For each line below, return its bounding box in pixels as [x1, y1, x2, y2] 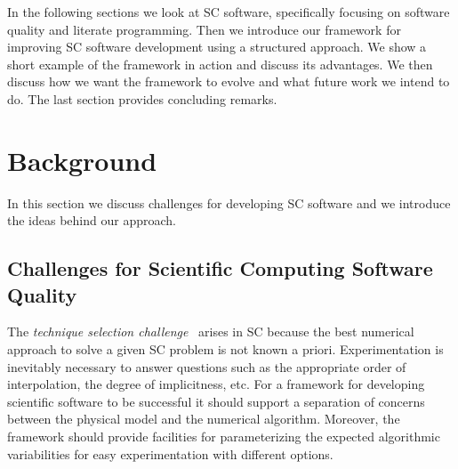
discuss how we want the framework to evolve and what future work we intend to [7, 72, 450, 91]
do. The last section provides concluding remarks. [7, 89, 277, 108]
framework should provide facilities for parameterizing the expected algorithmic [7, 427, 440, 446]
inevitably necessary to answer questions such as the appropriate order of [7, 357, 406, 376]
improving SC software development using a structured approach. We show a [7, 37, 427, 56]
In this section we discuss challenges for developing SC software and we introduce [7, 193, 451, 212]
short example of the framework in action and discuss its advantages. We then [7, 54, 433, 73]
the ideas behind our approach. [7, 211, 176, 230]
